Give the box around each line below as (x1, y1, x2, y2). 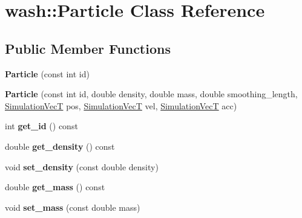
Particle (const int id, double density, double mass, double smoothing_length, (5, 88, 298, 100)
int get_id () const (5, 120, 78, 132)
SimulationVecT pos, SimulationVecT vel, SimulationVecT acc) (5, 99, 237, 112)
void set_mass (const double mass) (5, 200, 140, 213)
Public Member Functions (5, 39, 171, 57)
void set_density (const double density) (5, 160, 159, 173)
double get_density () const (5, 139, 115, 152)
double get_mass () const (5, 181, 105, 193)
